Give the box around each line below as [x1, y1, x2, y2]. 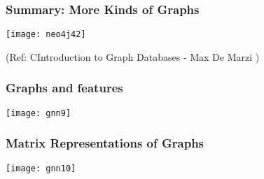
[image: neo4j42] [6, 29, 86, 40]
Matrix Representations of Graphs [6, 134, 204, 152]
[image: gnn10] [6, 163, 76, 173]
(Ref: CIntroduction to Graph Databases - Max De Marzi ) [6, 49, 260, 64]
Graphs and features [6, 79, 123, 96]
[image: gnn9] [6, 108, 71, 118]
